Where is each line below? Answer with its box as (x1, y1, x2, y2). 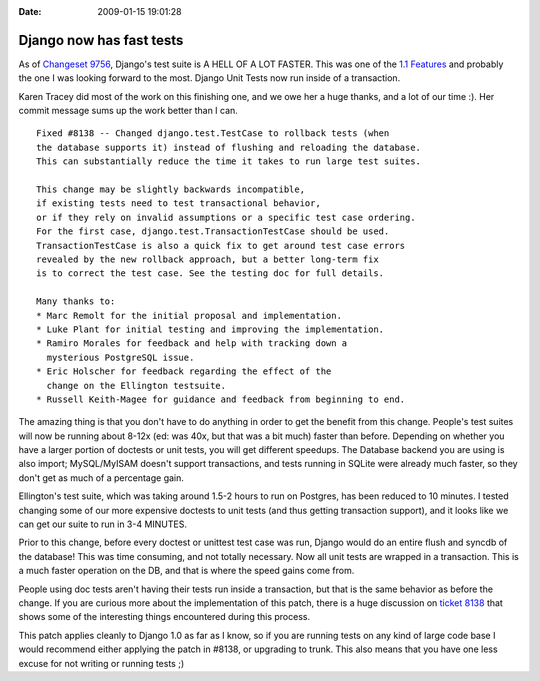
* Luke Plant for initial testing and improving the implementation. (36, 323, 385, 335)
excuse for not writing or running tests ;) (18, 657, 185, 669)
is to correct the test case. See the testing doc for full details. (36, 268, 385, 279)
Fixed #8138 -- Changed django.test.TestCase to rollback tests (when (36, 128, 390, 139)
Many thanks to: (36, 296, 116, 307)
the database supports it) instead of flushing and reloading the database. (36, 141, 422, 153)
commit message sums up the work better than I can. (18, 105, 239, 117)
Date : (18, 6, 42, 17)
